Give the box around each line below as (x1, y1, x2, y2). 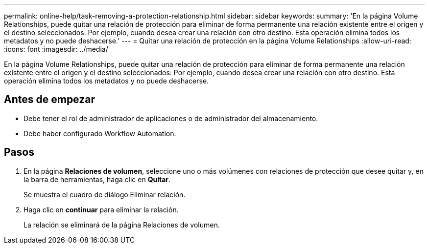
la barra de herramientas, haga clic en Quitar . (24, 175, 171, 184)
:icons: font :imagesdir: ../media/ (4, 45, 108, 53)
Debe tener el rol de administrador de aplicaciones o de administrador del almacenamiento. (24, 114, 318, 123)
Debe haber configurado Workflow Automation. (24, 129, 176, 138)
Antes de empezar (4, 93, 95, 106)
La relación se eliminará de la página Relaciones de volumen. (24, 220, 220, 229)
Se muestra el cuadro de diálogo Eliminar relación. (24, 190, 186, 199)
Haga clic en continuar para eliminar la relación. (24, 205, 179, 214)
